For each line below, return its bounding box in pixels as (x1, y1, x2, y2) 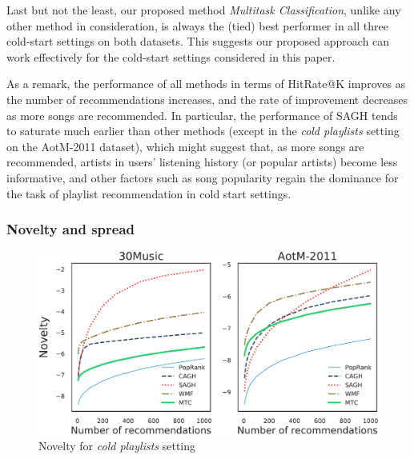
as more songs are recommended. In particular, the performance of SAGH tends (6, 106, 398, 123)
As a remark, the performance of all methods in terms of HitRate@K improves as (6, 75, 406, 92)
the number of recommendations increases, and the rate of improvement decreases (6, 90, 408, 107)
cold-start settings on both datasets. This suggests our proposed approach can (6, 33, 390, 50)
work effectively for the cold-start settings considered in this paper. (6, 48, 336, 65)
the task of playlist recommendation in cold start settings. (6, 185, 291, 202)
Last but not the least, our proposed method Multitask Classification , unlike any (6, 2, 401, 18)
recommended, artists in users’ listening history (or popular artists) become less (6, 154, 398, 170)
